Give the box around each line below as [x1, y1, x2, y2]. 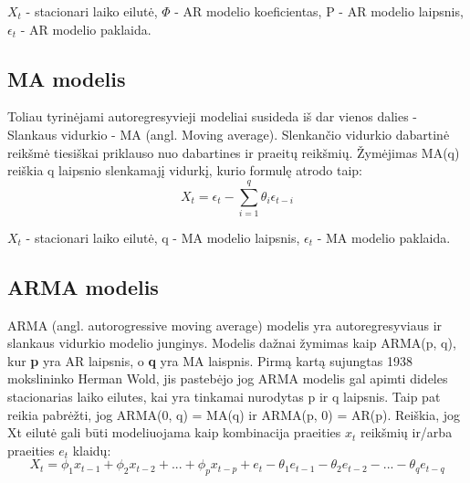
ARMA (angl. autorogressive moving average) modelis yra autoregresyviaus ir [7, 315, 443, 334]
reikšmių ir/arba [360, 423, 453, 442]
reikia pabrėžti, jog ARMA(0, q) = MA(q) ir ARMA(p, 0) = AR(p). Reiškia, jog [7, 404, 461, 424]
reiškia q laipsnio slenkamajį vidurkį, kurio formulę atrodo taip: [7, 161, 363, 180]
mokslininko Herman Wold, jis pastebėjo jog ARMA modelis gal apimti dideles [7, 369, 448, 388]
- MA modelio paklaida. [317, 227, 451, 247]
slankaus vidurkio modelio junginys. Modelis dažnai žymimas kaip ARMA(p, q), [7, 333, 456, 352]
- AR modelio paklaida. [20, 19, 151, 38]
